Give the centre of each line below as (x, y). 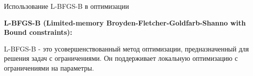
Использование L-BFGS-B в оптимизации (66, 6)
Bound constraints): (38, 32)
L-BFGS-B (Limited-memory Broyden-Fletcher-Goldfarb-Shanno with (125, 22)
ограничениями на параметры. (49, 67)
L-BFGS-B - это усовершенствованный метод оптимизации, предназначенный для (126, 48)
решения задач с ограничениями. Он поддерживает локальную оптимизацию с (121, 58)
